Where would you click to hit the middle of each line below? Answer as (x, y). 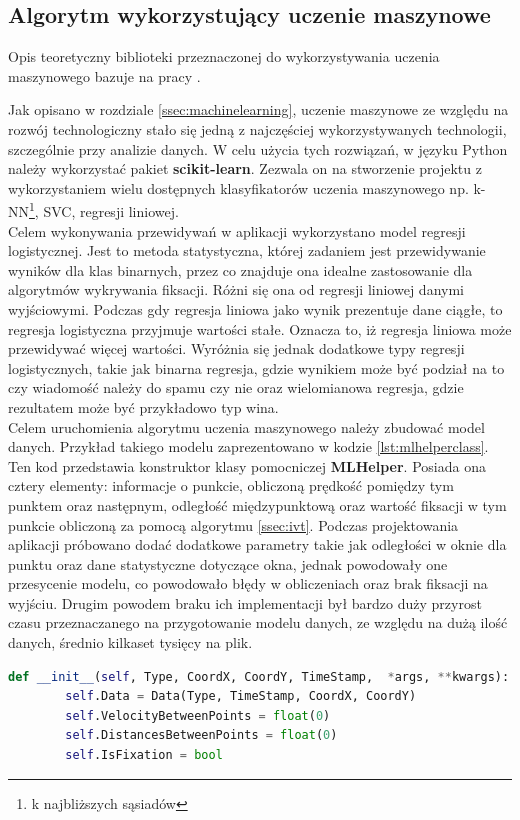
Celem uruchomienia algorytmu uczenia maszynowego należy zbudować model (246, 426)
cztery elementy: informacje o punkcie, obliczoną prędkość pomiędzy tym (231, 485)
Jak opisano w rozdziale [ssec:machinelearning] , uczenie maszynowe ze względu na (258, 109)
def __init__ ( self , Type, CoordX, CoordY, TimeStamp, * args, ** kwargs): (259, 676)
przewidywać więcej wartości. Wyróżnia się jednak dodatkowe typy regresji (236, 348)
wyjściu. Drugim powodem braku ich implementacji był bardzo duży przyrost (245, 602)
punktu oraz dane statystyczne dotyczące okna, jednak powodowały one (228, 563)
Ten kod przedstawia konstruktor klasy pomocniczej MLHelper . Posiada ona (247, 465)
